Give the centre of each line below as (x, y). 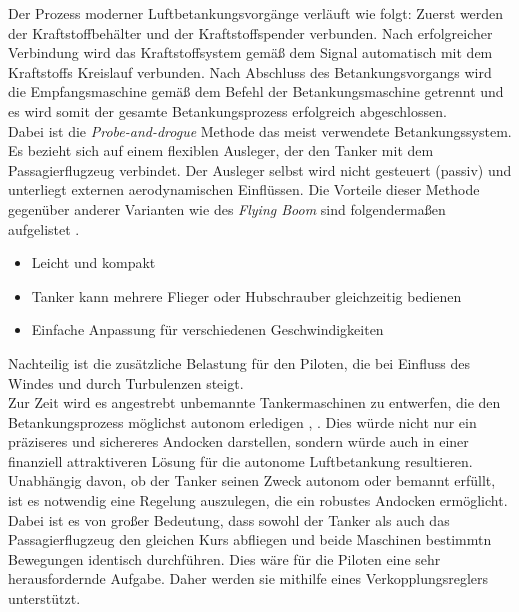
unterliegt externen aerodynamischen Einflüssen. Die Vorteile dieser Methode (244, 189)
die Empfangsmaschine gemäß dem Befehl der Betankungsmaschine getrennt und (256, 91)
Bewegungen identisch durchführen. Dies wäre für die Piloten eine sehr (224, 558)
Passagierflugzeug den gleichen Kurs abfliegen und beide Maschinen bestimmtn (250, 539)
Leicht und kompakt (93, 262)
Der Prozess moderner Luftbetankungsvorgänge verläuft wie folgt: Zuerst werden (256, 13)
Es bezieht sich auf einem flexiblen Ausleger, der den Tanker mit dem (221, 150)
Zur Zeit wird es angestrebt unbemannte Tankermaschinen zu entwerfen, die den (254, 402)
